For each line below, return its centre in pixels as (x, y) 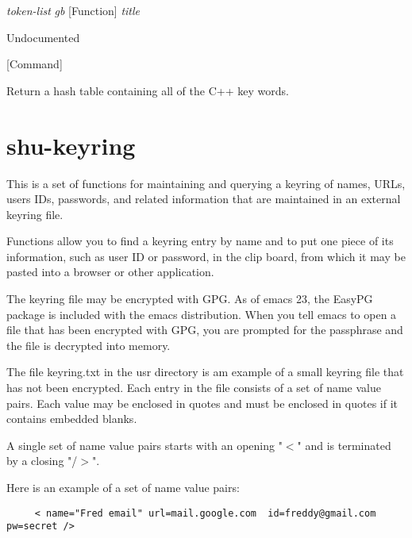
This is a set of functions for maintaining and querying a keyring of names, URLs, (206, 183)
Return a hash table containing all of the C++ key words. (148, 90)
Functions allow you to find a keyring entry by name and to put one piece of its (200, 241)
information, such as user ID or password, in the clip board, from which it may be (206, 256)
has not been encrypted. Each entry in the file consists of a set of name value (194, 388)
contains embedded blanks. (72, 419)
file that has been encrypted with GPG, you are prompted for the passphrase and (205, 330)
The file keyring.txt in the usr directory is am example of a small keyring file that (205, 372)
